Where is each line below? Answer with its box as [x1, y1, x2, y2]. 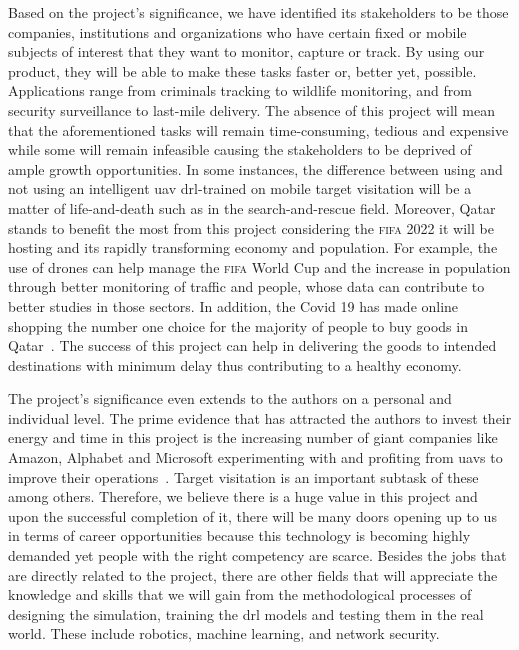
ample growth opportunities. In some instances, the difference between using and [8, 158, 503, 179]
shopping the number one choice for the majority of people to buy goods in [8, 315, 468, 336]
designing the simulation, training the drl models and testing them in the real [8, 603, 484, 624]
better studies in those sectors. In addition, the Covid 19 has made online [8, 295, 459, 316]
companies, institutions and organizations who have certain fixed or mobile [8, 21, 467, 42]
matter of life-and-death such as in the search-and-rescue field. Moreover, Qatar [8, 197, 496, 218]
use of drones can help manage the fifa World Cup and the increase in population [8, 256, 511, 277]
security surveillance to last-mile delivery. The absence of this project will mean [8, 99, 496, 120]
